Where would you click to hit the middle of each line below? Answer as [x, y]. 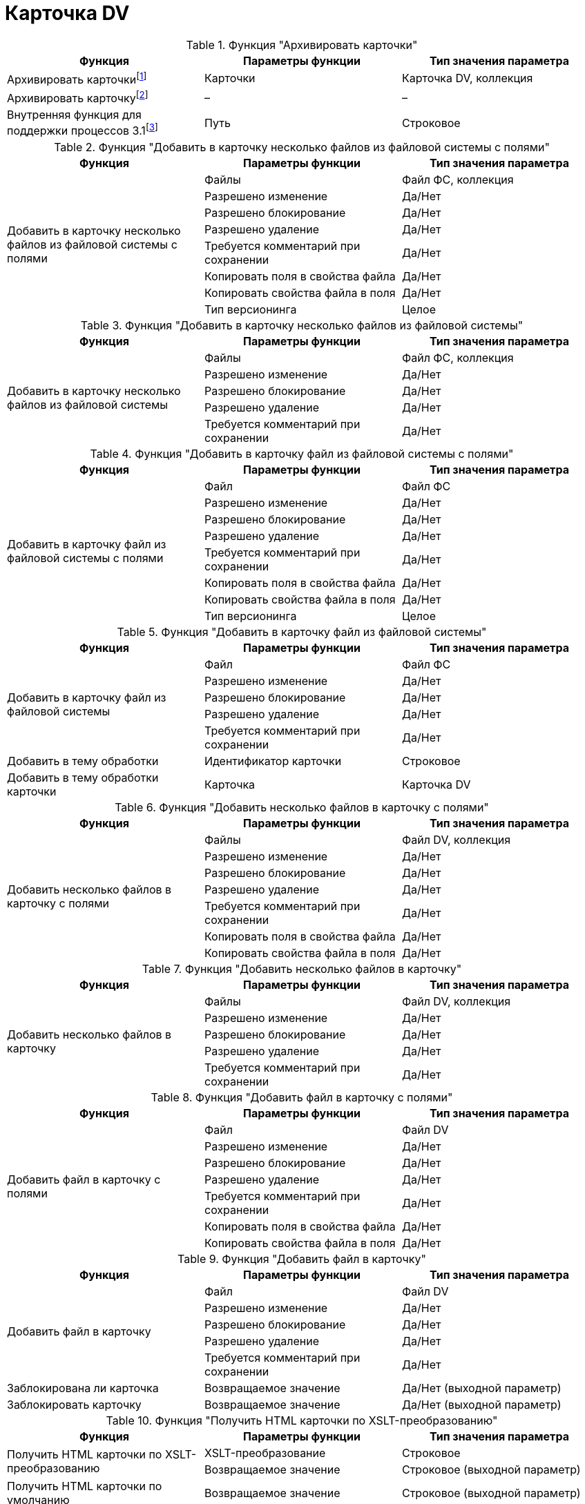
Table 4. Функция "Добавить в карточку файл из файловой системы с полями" [302, 453]
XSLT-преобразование [265, 1453]
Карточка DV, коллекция [467, 78]
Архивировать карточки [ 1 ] [77, 78]
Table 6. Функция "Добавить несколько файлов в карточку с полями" [302, 807]
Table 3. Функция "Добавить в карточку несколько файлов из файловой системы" [302, 325]
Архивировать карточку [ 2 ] [78, 97]
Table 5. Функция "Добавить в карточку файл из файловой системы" [302, 632]
